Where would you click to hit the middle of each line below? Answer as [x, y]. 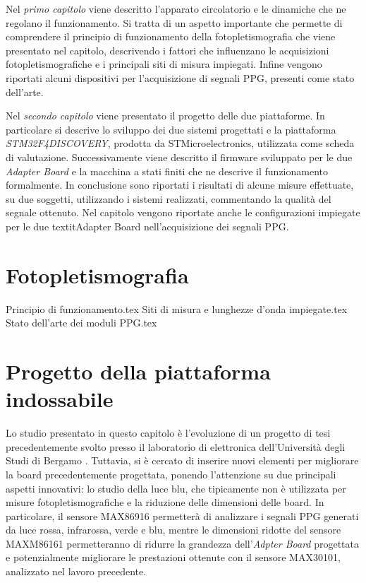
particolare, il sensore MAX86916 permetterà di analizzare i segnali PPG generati [182, 516]
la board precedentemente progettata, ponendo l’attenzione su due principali [171, 474]
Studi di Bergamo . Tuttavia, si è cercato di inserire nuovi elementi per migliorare [182, 460]
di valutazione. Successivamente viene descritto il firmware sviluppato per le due [179, 157]
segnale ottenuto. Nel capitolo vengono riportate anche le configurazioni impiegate [183, 212]
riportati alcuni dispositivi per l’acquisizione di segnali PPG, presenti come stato [180, 77]
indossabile [60, 399]
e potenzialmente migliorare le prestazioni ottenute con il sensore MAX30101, [173, 557]
